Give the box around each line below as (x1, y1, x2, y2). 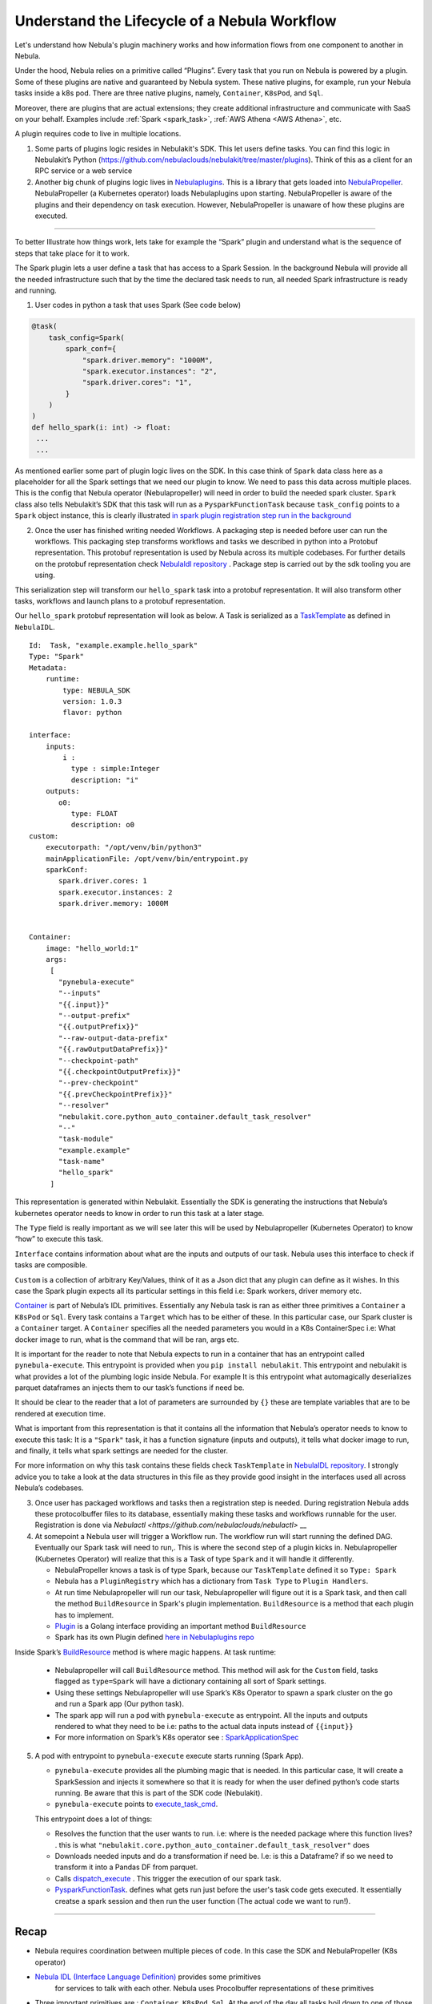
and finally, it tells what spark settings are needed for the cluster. (14, 1446, 228, 1456)
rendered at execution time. (14, 1408, 106, 1418)
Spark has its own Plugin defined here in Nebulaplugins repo (54, 1632, 255, 1642)
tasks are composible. (14, 1260, 88, 1270)
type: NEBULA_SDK (62, 685, 131, 695)
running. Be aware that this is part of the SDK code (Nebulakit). (54, 1788, 263, 1797)
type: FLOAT (70, 809, 118, 818)
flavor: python (62, 708, 122, 717)
